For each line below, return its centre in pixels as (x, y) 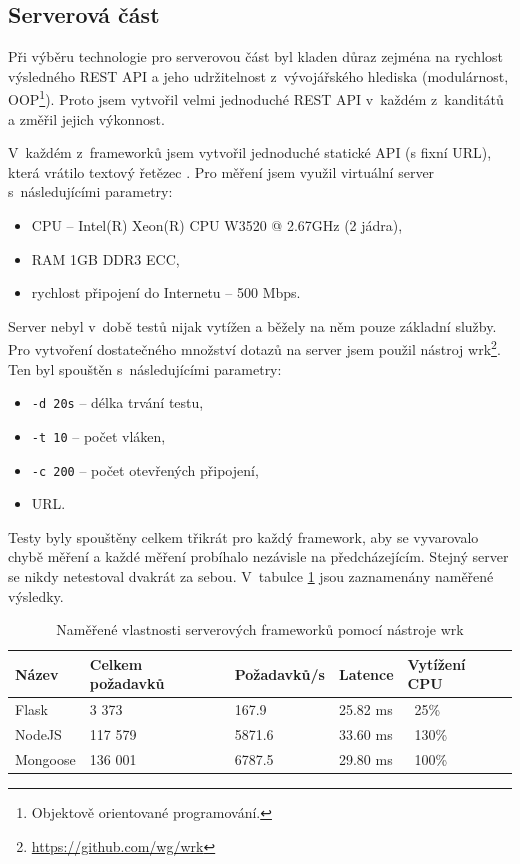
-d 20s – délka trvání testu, (117, 402)
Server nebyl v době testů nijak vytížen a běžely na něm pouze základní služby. (252, 325)
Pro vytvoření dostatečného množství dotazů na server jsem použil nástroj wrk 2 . (254, 348)
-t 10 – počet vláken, (98, 435)
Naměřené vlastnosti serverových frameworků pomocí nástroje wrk (260, 629)
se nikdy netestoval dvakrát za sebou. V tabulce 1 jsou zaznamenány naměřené (251, 575)
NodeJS (38, 734)
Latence (366, 673)
